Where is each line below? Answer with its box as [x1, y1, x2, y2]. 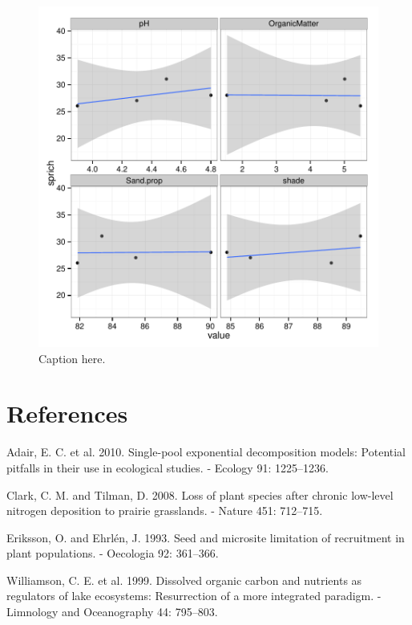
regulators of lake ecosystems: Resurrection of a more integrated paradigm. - [6, 587, 382, 604]
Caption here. [38, 349, 106, 366]
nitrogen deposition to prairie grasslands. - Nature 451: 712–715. [6, 502, 323, 519]
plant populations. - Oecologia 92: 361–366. [6, 545, 219, 562]
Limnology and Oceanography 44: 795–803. [6, 603, 218, 620]
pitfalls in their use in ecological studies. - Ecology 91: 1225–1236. [6, 459, 329, 476]
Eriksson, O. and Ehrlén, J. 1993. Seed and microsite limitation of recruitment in [6, 529, 405, 545]
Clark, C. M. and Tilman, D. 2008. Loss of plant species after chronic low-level [6, 486, 394, 503]
